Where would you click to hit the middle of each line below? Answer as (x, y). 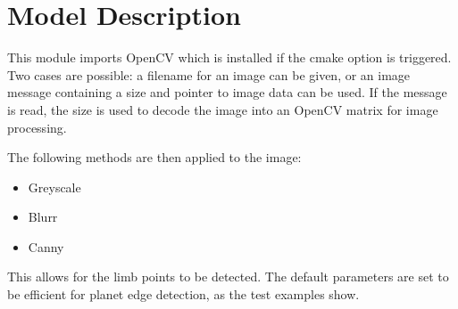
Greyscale (54, 187)
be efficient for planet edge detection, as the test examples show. (183, 294)
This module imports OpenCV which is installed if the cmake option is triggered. (229, 57)
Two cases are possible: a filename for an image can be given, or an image (209, 74)
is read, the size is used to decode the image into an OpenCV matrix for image (223, 109)
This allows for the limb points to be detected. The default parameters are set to (228, 276)
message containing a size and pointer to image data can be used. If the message (227, 92)
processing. (37, 127)
